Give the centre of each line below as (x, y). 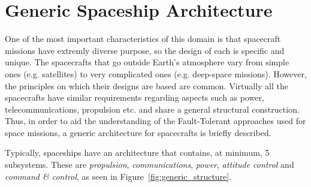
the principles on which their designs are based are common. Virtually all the (147, 85)
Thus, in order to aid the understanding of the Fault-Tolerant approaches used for (155, 121)
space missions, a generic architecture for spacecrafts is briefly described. (138, 132)
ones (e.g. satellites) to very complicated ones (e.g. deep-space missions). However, (156, 73)
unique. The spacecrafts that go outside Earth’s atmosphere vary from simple (147, 62)
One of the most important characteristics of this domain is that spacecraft (143, 39)
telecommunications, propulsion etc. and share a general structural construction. (152, 109)
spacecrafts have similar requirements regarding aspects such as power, (135, 97)
